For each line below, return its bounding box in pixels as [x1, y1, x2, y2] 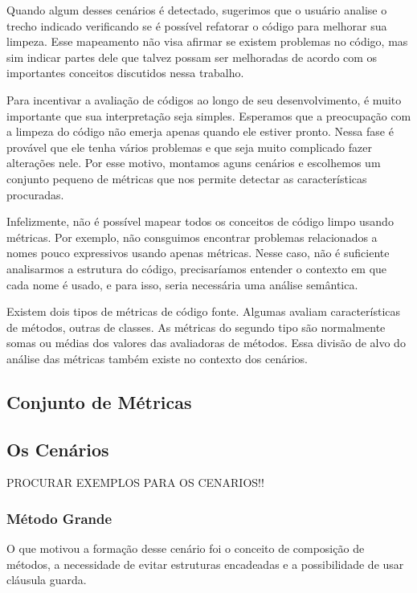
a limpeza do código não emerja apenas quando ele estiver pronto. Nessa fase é [6, 123, 394, 140]
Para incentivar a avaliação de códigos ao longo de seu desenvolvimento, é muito [6, 91, 402, 108]
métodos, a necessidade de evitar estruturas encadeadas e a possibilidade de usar [6, 555, 404, 572]
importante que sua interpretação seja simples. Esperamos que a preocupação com [6, 107, 411, 124]
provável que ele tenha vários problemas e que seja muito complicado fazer [6, 138, 372, 155]
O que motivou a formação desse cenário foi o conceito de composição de [6, 540, 365, 557]
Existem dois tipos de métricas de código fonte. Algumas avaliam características [6, 303, 401, 320]
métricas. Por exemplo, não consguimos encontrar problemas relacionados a [6, 228, 378, 245]
